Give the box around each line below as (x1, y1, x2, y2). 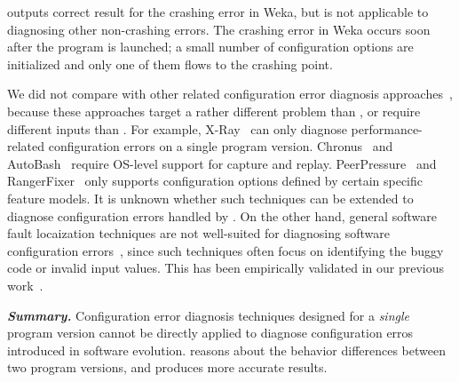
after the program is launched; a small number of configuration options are (7, 37, 414, 56)
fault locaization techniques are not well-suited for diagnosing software (7, 224, 390, 243)
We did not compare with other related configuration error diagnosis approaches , (7, 84, 453, 103)
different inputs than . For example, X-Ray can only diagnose (7, 119, 347, 138)
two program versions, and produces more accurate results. (7, 358, 328, 377)
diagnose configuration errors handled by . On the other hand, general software (7, 206, 437, 225)
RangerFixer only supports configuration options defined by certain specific (7, 171, 423, 190)
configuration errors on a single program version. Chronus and (48, 137, 393, 155)
